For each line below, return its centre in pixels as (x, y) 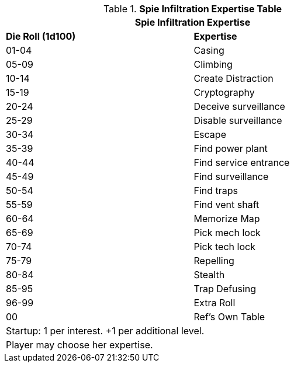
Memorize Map (227, 219)
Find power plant (231, 148)
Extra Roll (215, 303)
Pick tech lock (224, 247)
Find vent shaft (226, 205)
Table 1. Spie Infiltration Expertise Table (193, 9)
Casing (209, 50)
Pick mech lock (227, 233)
